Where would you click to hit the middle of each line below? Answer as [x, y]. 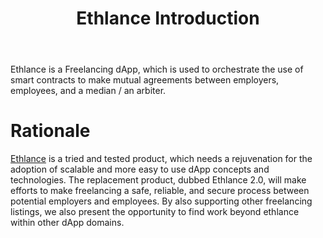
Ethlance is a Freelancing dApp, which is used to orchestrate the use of [157, 69]
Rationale [50, 131]
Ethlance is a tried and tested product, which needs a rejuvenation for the [161, 159]
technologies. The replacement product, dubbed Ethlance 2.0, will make [158, 180]
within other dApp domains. [67, 223]
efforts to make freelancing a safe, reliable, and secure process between [160, 191]
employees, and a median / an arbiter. [88, 91]
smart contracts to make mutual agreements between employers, [145, 80]
